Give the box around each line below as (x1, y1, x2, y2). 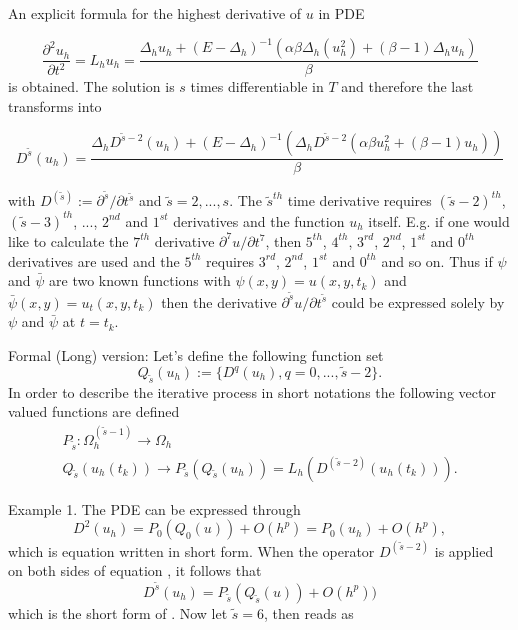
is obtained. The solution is (8, 76, 175, 97)
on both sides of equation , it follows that (8, 560, 262, 581)
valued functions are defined (8, 401, 180, 422)
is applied (434, 540, 494, 561)
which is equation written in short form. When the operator (8, 540, 375, 561)
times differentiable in (190, 76, 324, 97)
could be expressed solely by (331, 291, 505, 312)
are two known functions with (49, 270, 231, 291)
